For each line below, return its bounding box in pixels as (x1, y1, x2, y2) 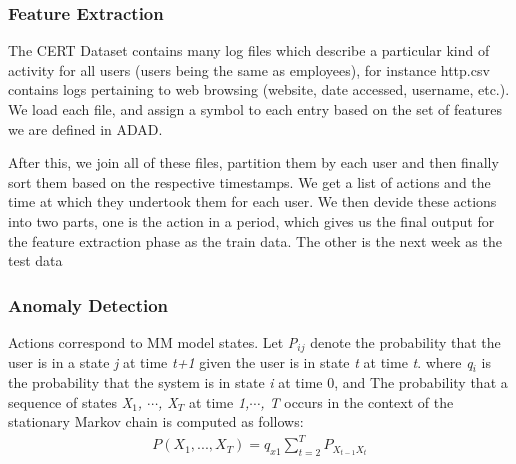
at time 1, (188, 391, 250, 412)
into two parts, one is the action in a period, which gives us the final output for (8, 210, 495, 231)
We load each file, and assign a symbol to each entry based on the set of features (8, 99, 502, 119)
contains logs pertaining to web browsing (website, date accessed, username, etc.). (8, 79, 510, 100)
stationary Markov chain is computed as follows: (8, 411, 304, 432)
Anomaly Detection (8, 292, 169, 317)
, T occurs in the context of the (260, 391, 454, 412)
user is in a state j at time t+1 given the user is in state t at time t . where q (8, 352, 473, 373)
